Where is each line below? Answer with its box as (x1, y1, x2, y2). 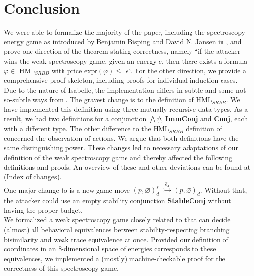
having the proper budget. (4, 205, 83, 215)
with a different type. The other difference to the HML (4, 123, 169, 134)
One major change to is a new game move (4, 184, 130, 195)
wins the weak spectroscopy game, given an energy (4, 55, 157, 66)
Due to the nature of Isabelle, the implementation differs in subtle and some (4, 84, 234, 95)
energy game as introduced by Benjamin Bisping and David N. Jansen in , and (4, 36, 242, 46)
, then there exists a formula (162, 55, 248, 66)
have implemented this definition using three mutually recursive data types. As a (4, 103, 248, 114)
